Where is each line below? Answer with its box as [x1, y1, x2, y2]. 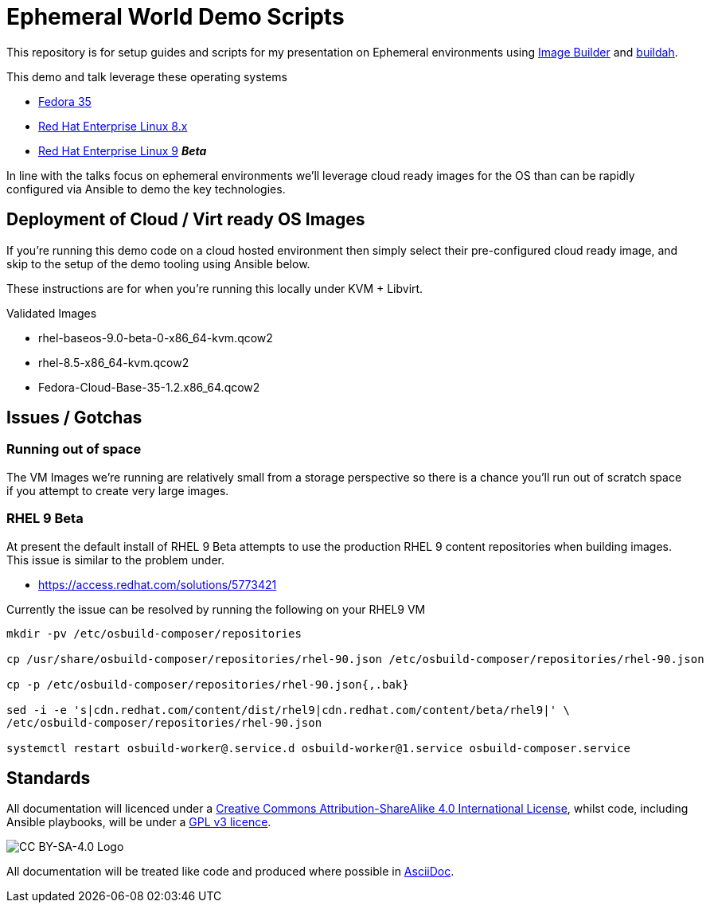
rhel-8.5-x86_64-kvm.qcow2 [38, 355, 189, 369]
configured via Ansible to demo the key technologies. [6, 181, 286, 196]
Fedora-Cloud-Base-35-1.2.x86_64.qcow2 [38, 380, 260, 394]
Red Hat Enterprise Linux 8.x [38, 119, 188, 133]
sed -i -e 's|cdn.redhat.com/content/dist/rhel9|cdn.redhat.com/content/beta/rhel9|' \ [6, 703, 571, 716]
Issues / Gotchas [6, 408, 142, 428]
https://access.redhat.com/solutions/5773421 [38, 577, 277, 591]
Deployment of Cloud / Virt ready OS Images [6, 209, 365, 230]
